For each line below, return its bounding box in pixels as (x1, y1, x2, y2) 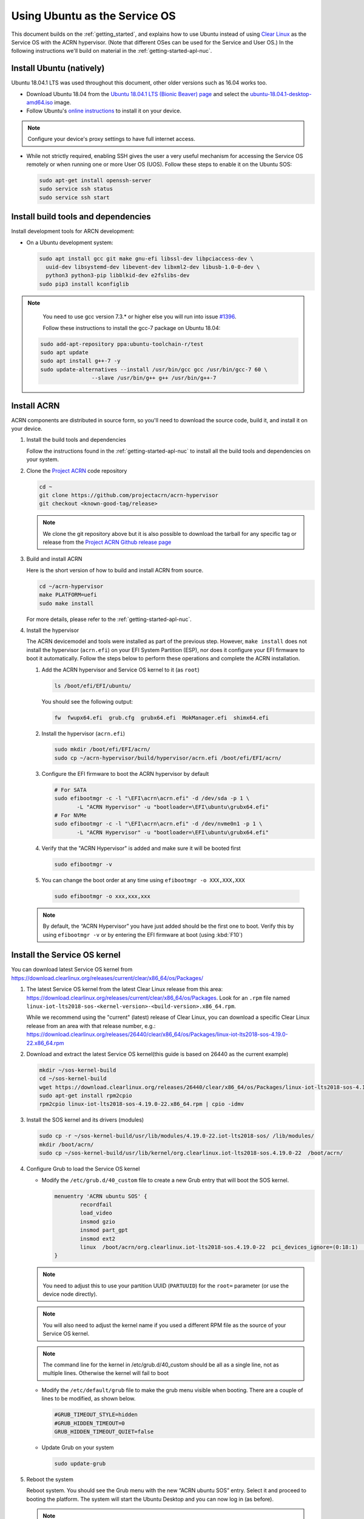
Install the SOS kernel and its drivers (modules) (26, 1116, 144, 1123)
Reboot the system (26, 1475, 74, 1483)
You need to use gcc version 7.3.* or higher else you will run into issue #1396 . (42, 313, 237, 320)
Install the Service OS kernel (11, 950, 121, 960)
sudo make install (39, 600, 94, 607)
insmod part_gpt (79, 1227, 129, 1233)
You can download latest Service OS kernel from (11, 966, 133, 973)
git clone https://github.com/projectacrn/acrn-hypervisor (39, 492, 218, 498)
